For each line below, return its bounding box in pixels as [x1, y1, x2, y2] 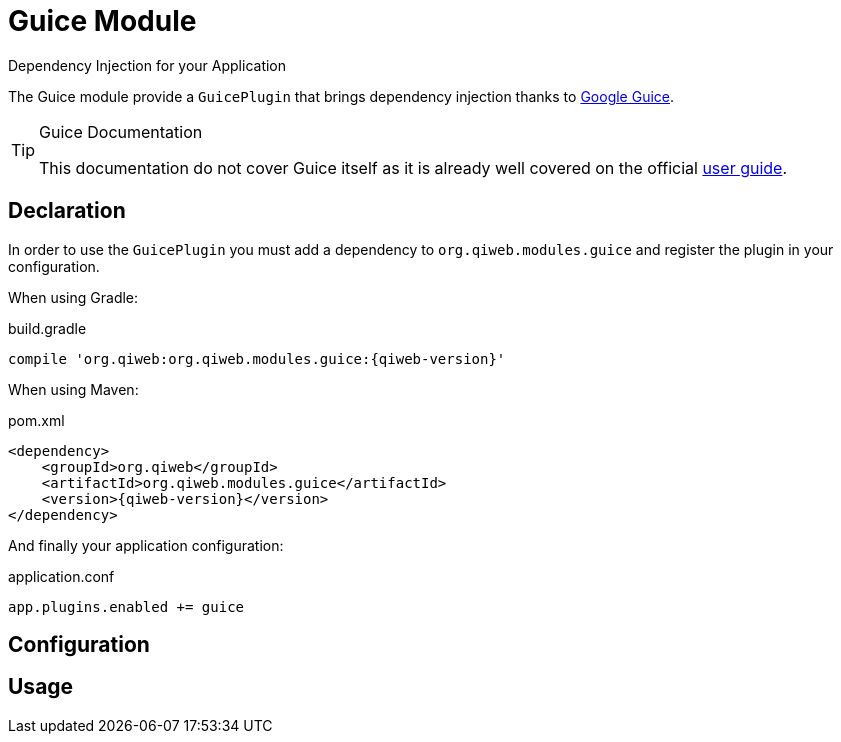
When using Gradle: [8, 288, 139, 306]
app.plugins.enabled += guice [8, 598, 245, 615]
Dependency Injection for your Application [8, 56, 287, 74]
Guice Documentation [39, 121, 203, 142]
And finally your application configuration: [8, 536, 284, 554]
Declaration [8, 198, 126, 224]
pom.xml [8, 411, 65, 429]
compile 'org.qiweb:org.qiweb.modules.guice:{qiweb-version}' [8, 350, 506, 367]
